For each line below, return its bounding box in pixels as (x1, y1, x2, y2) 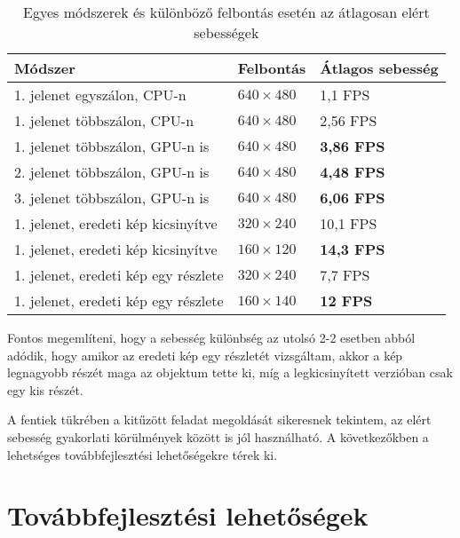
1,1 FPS (320, 84, 370, 105)
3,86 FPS (320, 136, 385, 156)
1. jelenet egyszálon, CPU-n (14, 84, 186, 105)
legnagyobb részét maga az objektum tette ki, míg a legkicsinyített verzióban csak (7, 363, 453, 382)
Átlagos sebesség (320, 58, 439, 78)
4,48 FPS (320, 162, 385, 182)
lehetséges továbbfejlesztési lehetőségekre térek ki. (7, 445, 278, 463)
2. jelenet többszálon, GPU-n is (14, 162, 210, 182)
